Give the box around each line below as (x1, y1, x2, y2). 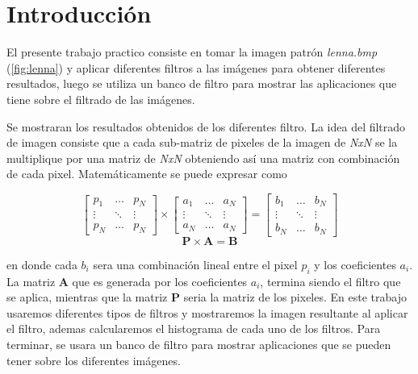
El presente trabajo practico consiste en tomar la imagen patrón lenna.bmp (6, 44, 378, 60)
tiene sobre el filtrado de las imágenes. (6, 90, 195, 107)
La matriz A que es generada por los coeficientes (6, 272, 248, 289)
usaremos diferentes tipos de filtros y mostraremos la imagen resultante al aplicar (6, 304, 408, 321)
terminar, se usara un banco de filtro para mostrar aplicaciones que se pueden (6, 336, 391, 353)
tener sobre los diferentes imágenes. (6, 351, 181, 368)
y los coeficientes (314, 256, 396, 272)
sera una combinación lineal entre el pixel (93, 256, 298, 272)
